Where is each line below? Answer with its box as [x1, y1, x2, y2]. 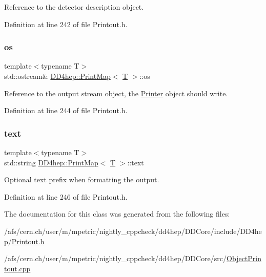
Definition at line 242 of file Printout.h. [4, 18, 128, 29]
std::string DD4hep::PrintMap [4, 157, 98, 167]
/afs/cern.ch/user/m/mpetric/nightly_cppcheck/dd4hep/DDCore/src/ [4, 253, 227, 264]
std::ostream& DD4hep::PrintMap [4, 71, 111, 81]
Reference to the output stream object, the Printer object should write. [4, 88, 228, 98]
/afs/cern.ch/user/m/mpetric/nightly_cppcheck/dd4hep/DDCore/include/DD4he [4, 225, 262, 236]
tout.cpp [4, 263, 31, 273]
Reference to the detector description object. [4, 2, 144, 12]
